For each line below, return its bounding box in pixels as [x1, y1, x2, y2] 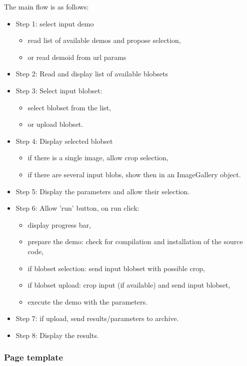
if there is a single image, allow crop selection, [27, 152, 168, 163]
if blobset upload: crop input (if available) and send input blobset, [27, 280, 230, 290]
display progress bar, [27, 219, 91, 230]
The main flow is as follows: [4, 1, 89, 11]
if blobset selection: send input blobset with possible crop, [27, 263, 205, 273]
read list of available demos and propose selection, [27, 35, 181, 45]
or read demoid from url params [27, 51, 126, 62]
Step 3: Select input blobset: [15, 85, 102, 95]
